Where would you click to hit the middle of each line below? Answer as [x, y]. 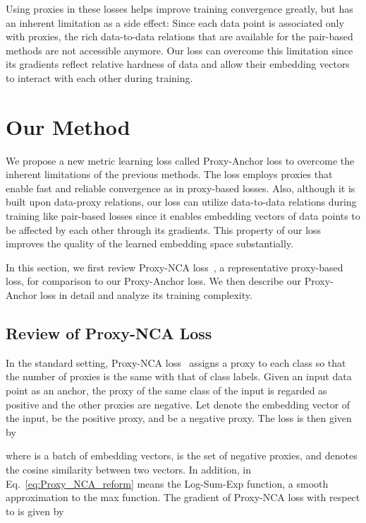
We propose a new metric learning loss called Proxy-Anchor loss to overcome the [180, 160]
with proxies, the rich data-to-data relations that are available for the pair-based [179, 36]
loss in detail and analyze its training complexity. [146, 295]
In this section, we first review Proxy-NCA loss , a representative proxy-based [175, 267]
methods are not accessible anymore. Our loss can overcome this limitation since [179, 50]
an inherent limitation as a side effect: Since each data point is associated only [175, 22]
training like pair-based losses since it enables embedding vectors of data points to [183, 216]
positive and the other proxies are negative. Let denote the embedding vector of [178, 404]
